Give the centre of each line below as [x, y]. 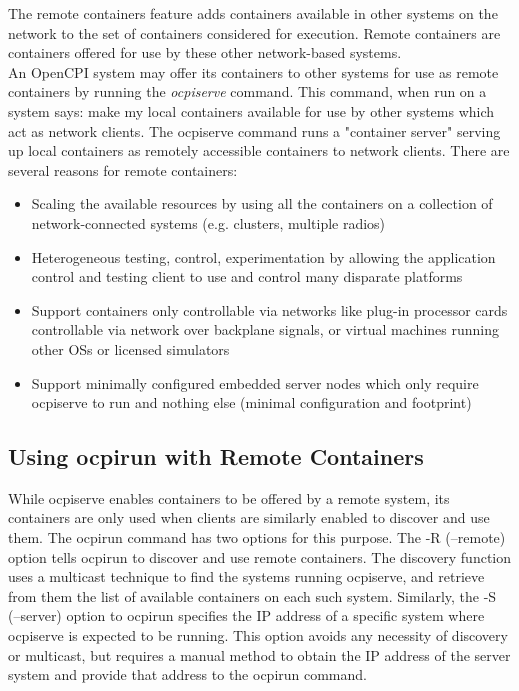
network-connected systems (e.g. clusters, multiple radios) [208, 222]
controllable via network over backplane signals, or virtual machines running [265, 329]
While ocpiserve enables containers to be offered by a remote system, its [229, 497]
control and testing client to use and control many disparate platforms [247, 276]
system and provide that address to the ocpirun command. [187, 674]
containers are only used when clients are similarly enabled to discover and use [249, 517]
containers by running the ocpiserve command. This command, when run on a [247, 91]
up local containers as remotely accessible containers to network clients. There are [259, 150]
